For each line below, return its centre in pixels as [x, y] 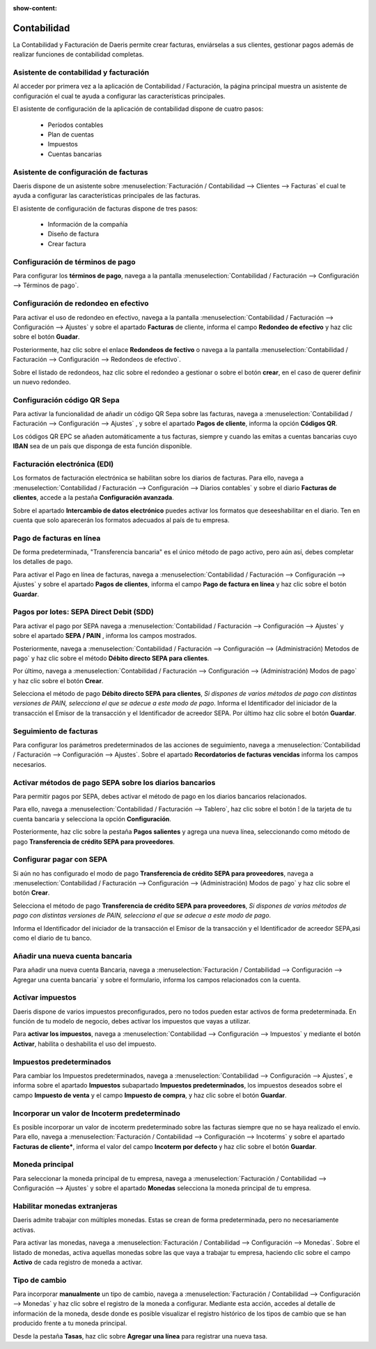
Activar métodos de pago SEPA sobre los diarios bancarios [114, 782]
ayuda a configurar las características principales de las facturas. [107, 196]
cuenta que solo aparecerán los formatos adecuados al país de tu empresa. [121, 520]
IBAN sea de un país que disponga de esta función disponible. [102, 446]
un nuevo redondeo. [42, 382]
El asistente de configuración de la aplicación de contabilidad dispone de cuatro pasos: [138, 109]
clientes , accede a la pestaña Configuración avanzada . [93, 498]
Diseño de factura [73, 234]
